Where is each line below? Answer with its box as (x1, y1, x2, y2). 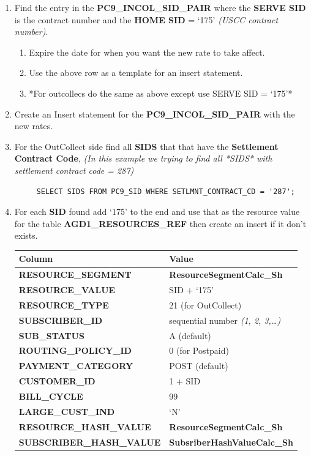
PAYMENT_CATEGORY (18, 359, 133, 372)
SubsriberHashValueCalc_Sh (169, 435, 293, 448)
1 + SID (169, 375, 201, 387)
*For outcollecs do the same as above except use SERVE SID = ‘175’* (29, 86, 293, 99)
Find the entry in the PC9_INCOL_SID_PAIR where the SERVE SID (14, 1, 306, 13)
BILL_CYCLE (18, 390, 83, 402)
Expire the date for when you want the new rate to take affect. (29, 45, 265, 58)
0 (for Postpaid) (169, 344, 229, 357)
